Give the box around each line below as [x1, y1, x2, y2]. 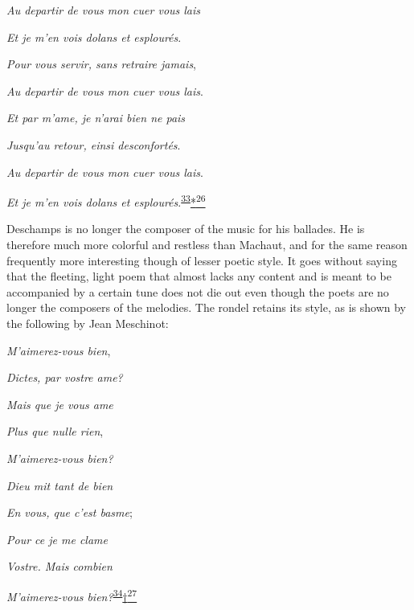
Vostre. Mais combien [6, 558, 113, 575]
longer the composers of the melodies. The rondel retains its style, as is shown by [6, 299, 407, 316]
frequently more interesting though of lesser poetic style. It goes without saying [6, 252, 397, 268]
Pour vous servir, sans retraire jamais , [6, 55, 197, 72]
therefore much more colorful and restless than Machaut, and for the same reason [6, 236, 408, 252]
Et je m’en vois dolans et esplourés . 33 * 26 [6, 191, 206, 210]
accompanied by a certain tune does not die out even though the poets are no [6, 283, 389, 300]
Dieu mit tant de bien [6, 477, 113, 493]
